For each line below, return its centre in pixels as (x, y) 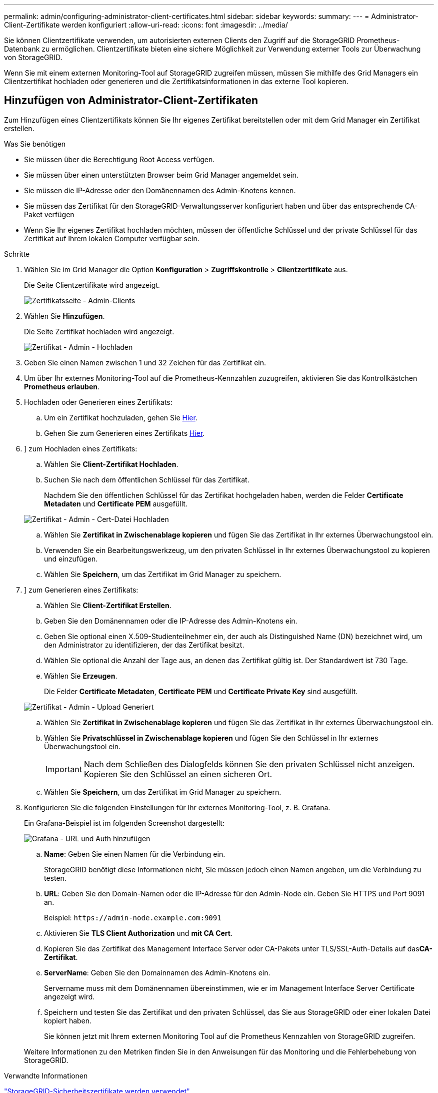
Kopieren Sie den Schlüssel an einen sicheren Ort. (178, 774)
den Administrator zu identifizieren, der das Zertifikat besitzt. (144, 645)
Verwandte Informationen (46, 1075)
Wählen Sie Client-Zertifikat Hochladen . (111, 464)
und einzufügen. (71, 559)
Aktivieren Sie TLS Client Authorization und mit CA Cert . (138, 933)
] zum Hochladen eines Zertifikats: (81, 448)
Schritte (17, 254)
